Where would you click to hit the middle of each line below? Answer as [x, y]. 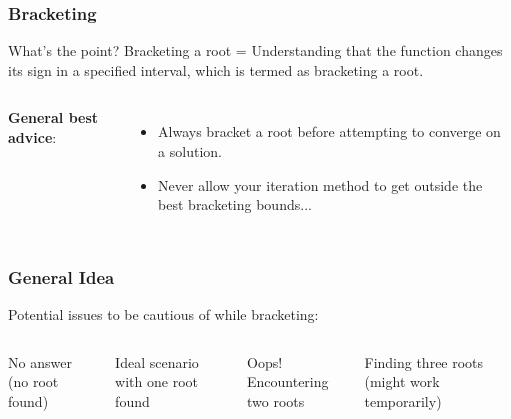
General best [53, 117]
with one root [156, 381]
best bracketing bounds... [235, 204]
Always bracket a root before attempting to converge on [329, 131]
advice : [32, 137]
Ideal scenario [157, 361]
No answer [40, 361]
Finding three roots [424, 361]
